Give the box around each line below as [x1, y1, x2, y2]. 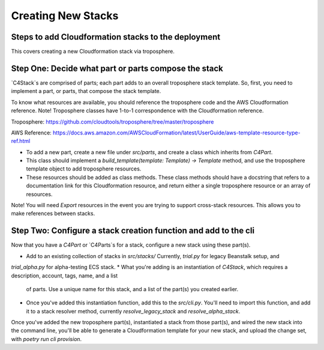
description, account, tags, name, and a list [11, 272, 118, 279]
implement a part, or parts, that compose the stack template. [11, 88, 161, 95]
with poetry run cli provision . [11, 335, 82, 342]
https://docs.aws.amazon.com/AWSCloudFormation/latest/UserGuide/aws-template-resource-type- [53, 129, 301, 136]
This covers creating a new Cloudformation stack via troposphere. [11, 48, 175, 55]
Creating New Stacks [11, 9, 119, 22]
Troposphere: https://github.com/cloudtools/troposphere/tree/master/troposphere [11, 118, 214, 125]
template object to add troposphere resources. [26, 165, 142, 172]
